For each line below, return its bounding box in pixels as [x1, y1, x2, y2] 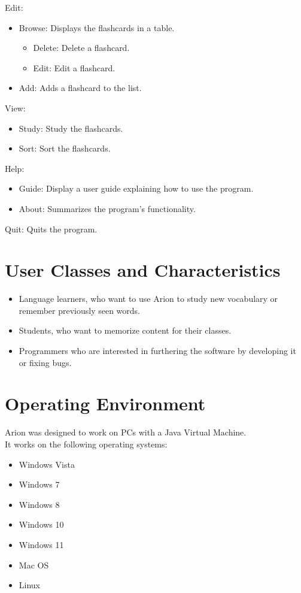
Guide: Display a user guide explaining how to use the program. [19, 182, 254, 195]
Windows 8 [19, 498, 60, 510]
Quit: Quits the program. [5, 222, 98, 235]
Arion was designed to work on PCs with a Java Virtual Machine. [5, 426, 247, 438]
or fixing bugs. [19, 356, 72, 368]
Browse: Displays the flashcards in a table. [19, 21, 175, 34]
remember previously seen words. [19, 304, 140, 316]
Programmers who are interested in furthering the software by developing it [19, 344, 296, 357]
